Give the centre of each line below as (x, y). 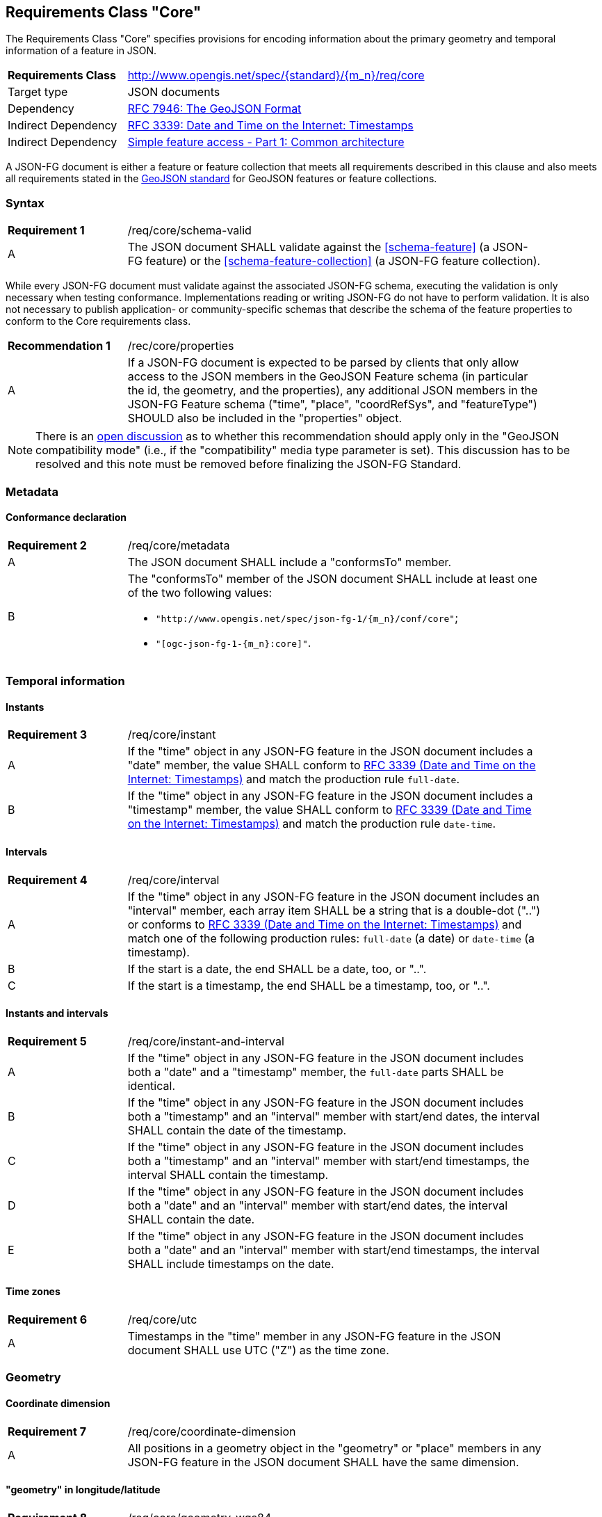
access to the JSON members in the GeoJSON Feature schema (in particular (328, 377)
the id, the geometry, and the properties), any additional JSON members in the (333, 391)
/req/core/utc (162, 1320)
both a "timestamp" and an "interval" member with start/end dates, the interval (334, 1116)
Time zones (33, 1292)
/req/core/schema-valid (189, 231)
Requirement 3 (47, 735)
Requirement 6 (48, 1320)
